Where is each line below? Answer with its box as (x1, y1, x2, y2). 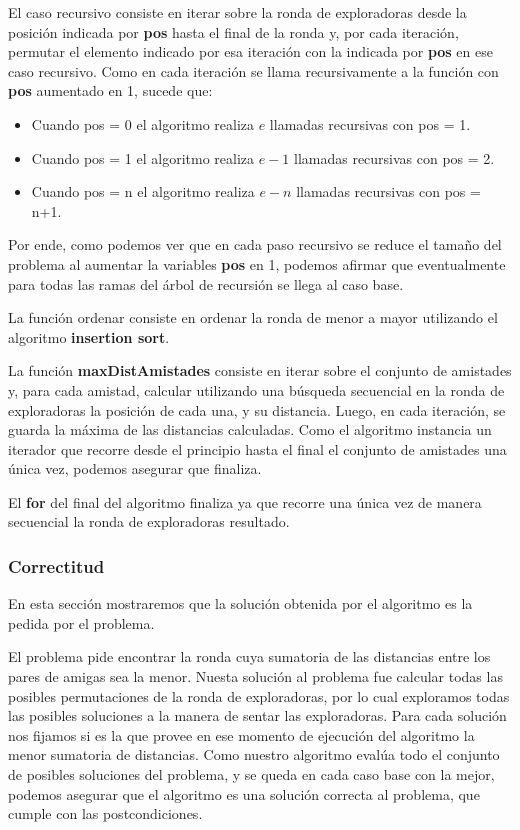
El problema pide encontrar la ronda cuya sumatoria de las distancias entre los (8, 646, 491, 667)
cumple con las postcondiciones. (8, 803, 203, 824)
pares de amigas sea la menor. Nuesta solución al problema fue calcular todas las (8, 666, 503, 687)
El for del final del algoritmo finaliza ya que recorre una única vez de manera (8, 491, 482, 512)
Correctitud (8, 553, 105, 578)
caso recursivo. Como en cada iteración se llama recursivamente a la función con (8, 60, 499, 81)
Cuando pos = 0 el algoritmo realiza (31, 113, 255, 134)
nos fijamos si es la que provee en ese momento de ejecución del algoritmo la (8, 724, 475, 745)
